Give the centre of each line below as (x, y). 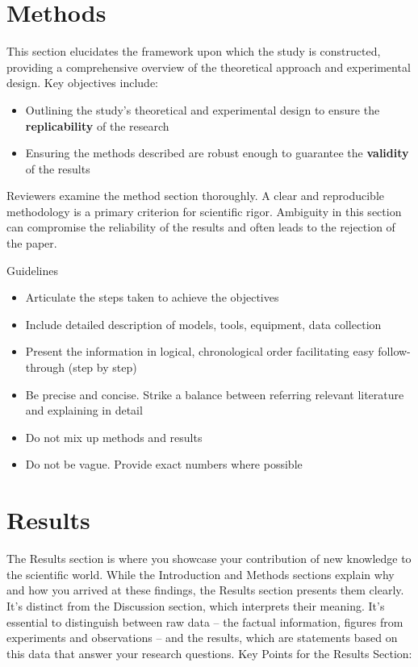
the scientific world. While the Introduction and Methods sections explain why (201, 574)
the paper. (32, 243)
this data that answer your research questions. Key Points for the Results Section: (209, 653)
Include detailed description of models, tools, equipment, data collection (203, 324)
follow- (394, 351)
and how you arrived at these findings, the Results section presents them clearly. (205, 590)
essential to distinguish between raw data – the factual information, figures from (205, 621)
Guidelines (32, 270)
